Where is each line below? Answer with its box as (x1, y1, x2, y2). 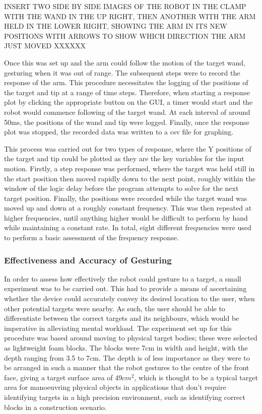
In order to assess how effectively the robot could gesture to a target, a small (4, 273, 241, 284)
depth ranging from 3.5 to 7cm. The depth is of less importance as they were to (4, 352, 250, 363)
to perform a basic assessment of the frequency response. (4, 232, 179, 243)
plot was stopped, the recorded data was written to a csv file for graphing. (4, 126, 234, 137)
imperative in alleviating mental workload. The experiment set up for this (4, 322, 232, 333)
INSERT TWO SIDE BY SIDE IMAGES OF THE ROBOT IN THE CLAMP (4, 1, 246, 11)
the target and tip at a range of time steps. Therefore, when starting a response (4, 87, 250, 97)
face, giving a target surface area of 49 (4, 372, 122, 382)
